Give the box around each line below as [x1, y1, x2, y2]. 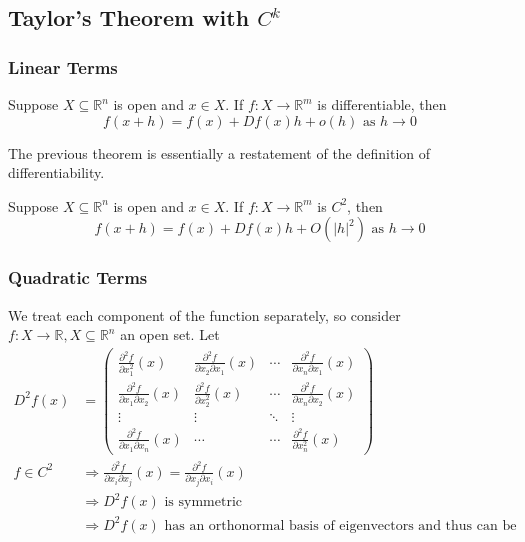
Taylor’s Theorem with [8, 2, 250, 33]
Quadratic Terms [8, 265, 148, 290]
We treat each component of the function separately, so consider [8, 304, 401, 325]
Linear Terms [8, 54, 118, 79]
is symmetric [164, 495, 242, 510]
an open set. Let [120, 324, 220, 345]
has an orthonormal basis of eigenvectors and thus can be [164, 518, 517, 533]
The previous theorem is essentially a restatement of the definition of [8, 142, 431, 163]
